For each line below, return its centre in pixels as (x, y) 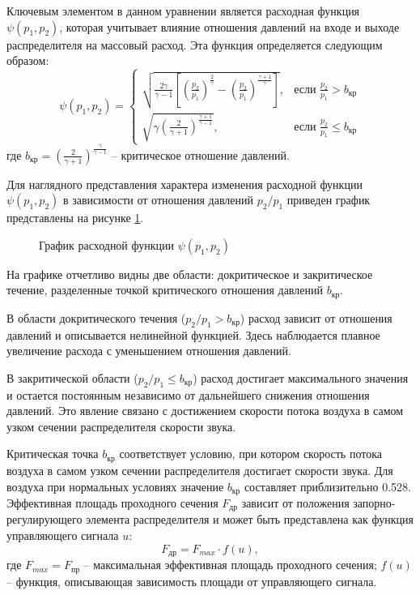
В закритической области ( (72, 377)
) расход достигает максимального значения (301, 377)
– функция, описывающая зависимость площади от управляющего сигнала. (192, 581)
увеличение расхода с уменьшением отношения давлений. (149, 351)
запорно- (374, 502)
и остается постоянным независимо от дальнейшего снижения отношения (188, 394)
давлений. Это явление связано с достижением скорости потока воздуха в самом (205, 411)
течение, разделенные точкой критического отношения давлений (165, 290)
